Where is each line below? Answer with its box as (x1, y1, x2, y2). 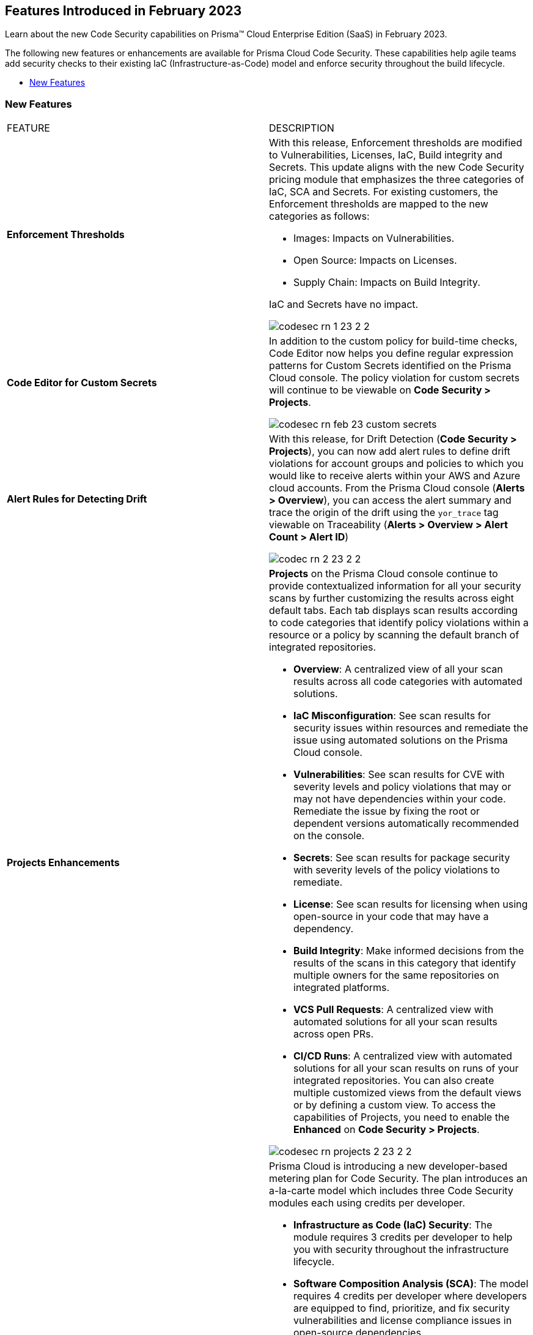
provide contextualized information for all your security (269, 580, 521, 593)
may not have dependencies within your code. (293, 793, 506, 806)
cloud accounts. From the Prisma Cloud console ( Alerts (269, 482, 525, 495)
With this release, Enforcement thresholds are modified (269, 136, 523, 149)
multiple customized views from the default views (293, 1086, 521, 1099)
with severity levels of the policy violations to (293, 864, 500, 877)
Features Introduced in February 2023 (5, 3, 242, 18)
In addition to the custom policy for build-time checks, (269, 335, 518, 348)
